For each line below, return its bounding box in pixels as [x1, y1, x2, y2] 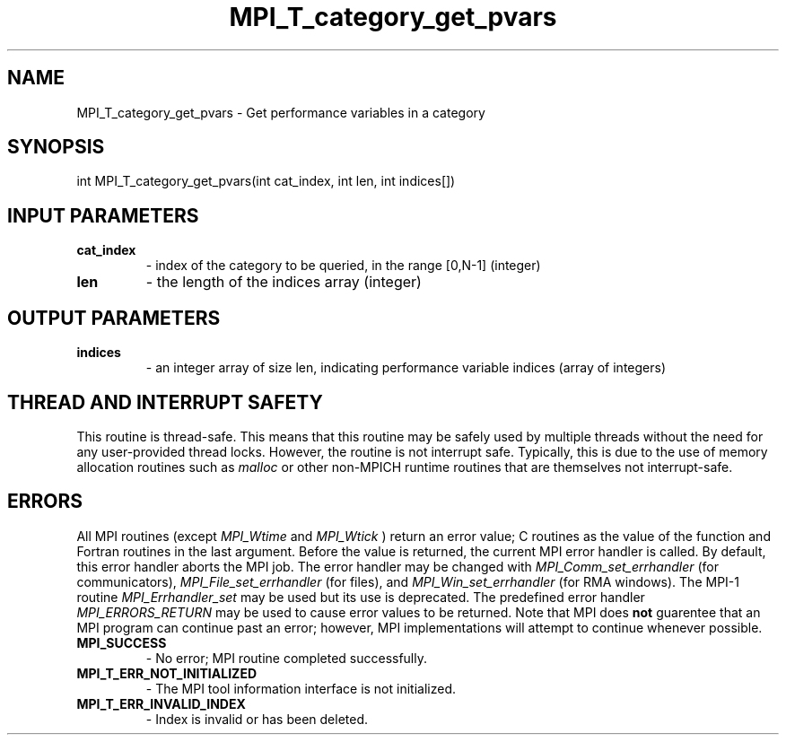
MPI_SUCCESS [76, 634, 167, 650]
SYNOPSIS [7, 135, 105, 159]
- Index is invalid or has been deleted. [145, 711, 369, 727]
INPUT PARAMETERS [7, 204, 199, 227]
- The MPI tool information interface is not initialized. [145, 680, 456, 696]
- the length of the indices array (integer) [145, 273, 422, 292]
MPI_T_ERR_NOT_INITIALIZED [76, 665, 257, 681]
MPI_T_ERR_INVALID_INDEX [76, 695, 246, 711]
